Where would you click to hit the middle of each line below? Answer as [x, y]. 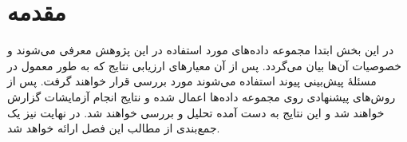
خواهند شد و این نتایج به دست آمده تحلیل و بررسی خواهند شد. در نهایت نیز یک [196, 112]
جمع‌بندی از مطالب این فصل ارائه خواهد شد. [114, 128]
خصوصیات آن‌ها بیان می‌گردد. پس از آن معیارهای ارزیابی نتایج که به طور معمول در [204, 65]
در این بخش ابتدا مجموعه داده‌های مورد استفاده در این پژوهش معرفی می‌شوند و [201, 50]
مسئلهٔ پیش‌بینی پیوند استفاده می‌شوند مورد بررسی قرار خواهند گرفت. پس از [192, 81]
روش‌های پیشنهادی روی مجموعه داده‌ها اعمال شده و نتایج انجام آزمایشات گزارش [202, 96]
